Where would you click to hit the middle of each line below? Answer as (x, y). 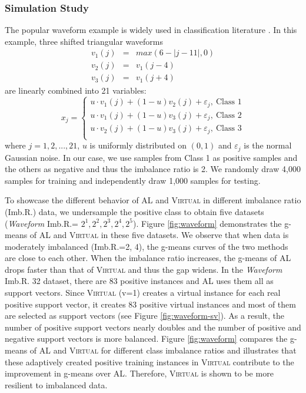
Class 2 (229, 115)
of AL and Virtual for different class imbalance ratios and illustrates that (163, 350)
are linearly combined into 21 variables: (76, 90)
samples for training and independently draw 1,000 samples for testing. (133, 180)
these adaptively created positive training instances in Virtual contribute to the (149, 361)
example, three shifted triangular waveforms (84, 41)
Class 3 (229, 129)
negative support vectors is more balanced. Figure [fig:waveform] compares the (146, 338)
